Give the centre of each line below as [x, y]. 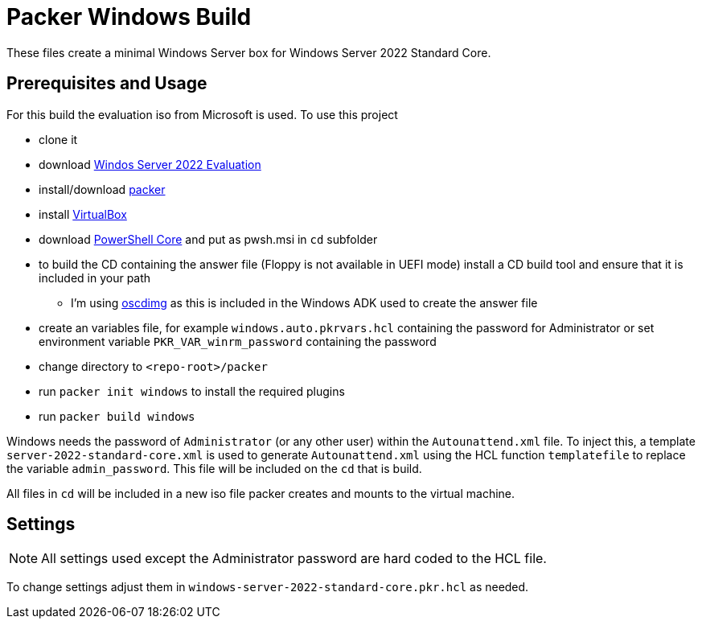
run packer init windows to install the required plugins [192, 391]
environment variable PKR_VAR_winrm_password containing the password [238, 341]
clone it [58, 139]
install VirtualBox [83, 214]
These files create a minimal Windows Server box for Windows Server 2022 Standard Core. [249, 52]
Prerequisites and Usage [107, 84]
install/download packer [102, 189]
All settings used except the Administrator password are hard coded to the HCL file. [294, 559]
